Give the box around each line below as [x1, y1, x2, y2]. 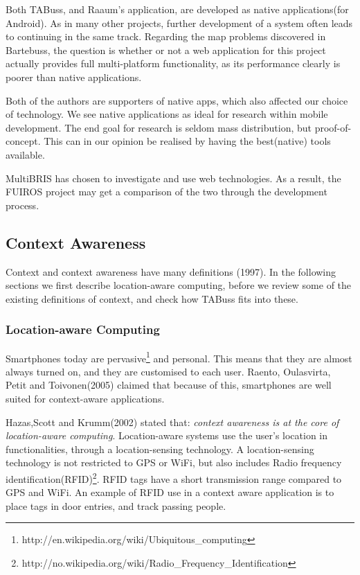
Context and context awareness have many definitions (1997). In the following [6, 264, 336, 278]
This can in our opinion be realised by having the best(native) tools [44, 134, 331, 148]
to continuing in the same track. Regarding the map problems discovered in [6, 29, 326, 44]
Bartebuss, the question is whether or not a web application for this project [6, 42, 326, 57]
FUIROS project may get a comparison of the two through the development [6, 184, 327, 199]
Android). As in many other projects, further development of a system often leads [6, 15, 353, 30]
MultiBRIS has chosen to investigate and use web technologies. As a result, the [6, 170, 341, 185]
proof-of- [314, 120, 352, 134]
